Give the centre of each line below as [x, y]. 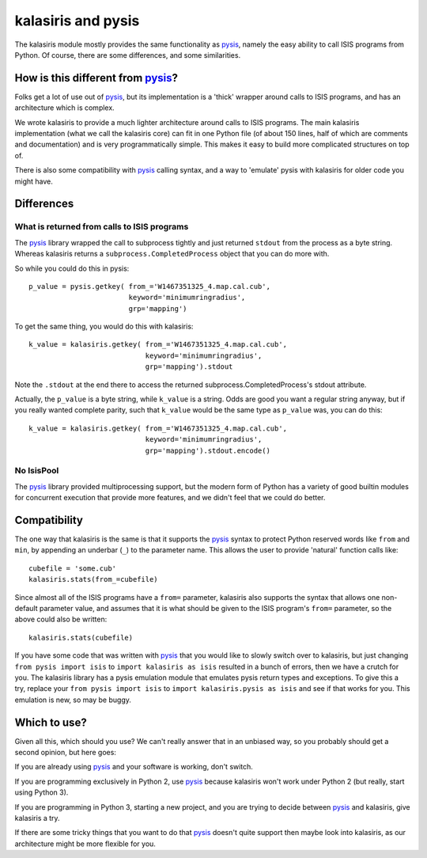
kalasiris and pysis [77, 21]
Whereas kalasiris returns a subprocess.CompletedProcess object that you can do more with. [172, 254]
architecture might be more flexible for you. [85, 844]
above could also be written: [61, 619]
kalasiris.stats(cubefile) [81, 638]
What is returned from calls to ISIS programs [102, 227]
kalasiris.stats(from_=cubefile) [93, 579]
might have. [34, 181]
